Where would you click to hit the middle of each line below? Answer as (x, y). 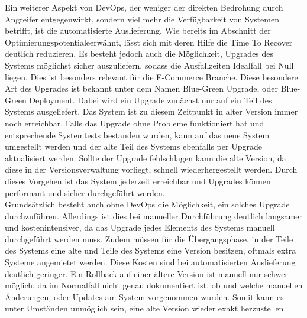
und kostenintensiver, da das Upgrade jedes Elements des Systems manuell (140, 227)
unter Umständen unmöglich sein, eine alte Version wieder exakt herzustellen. (146, 308)
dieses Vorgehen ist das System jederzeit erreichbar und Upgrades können (138, 181)
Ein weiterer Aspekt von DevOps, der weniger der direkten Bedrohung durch (144, 7)
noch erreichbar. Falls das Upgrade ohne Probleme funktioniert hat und (135, 123)
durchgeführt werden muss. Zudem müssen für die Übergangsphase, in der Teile (149, 238)
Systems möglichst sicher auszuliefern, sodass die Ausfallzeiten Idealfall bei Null (149, 65)
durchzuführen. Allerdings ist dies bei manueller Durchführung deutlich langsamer (153, 215)
